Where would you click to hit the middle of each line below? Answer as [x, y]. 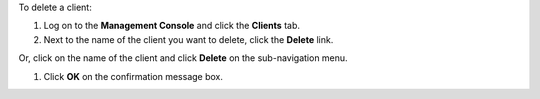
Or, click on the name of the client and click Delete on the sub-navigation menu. [183, 58]
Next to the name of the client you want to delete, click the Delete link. [188, 39]
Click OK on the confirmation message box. [133, 76]
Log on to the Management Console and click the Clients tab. [171, 26]
